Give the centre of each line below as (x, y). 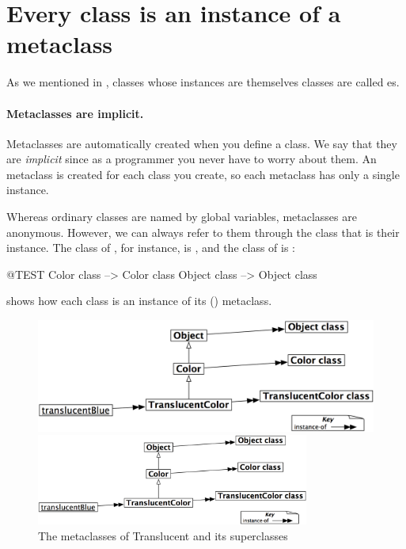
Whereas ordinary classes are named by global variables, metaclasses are (182, 217)
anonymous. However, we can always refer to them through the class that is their (203, 232)
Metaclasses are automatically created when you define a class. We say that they (202, 143)
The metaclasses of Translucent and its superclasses (163, 535)
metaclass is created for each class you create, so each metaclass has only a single (203, 174)
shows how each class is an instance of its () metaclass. (139, 301)
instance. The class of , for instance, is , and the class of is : (151, 248)
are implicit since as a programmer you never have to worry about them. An (192, 159)
